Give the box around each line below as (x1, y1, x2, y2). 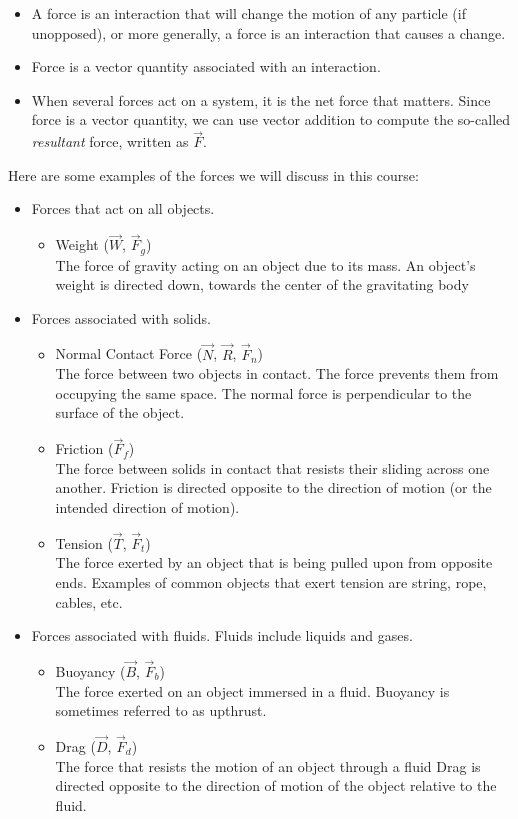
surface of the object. (55, 402, 185, 423)
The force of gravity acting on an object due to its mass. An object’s (55, 254, 476, 275)
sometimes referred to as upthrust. (55, 700, 267, 721)
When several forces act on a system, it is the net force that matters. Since (31, 89, 491, 110)
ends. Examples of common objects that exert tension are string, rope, (55, 572, 487, 593)
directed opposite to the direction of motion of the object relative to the (55, 775, 497, 796)
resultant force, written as (31, 131, 189, 152)
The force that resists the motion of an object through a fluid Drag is (55, 755, 481, 776)
